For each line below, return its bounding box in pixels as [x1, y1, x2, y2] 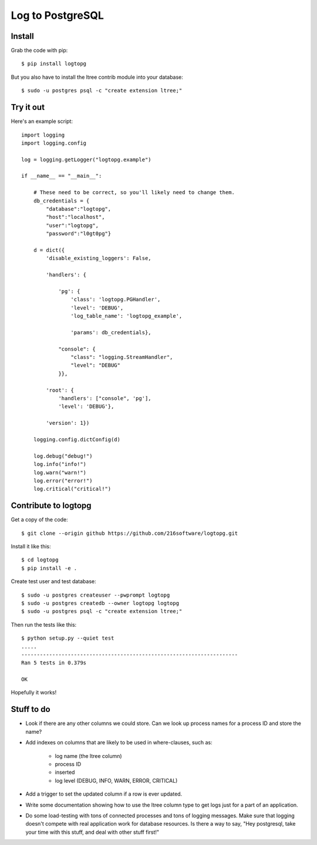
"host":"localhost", [46, 214, 105, 221]
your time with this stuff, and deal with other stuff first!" [25, 829, 160, 836]
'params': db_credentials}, [70, 329, 152, 335]
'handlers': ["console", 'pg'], [58, 395, 152, 402]
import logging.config [21, 139, 87, 147]
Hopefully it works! [11, 689, 57, 696]
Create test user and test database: [11, 578, 96, 585]
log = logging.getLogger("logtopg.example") [21, 156, 152, 163]
